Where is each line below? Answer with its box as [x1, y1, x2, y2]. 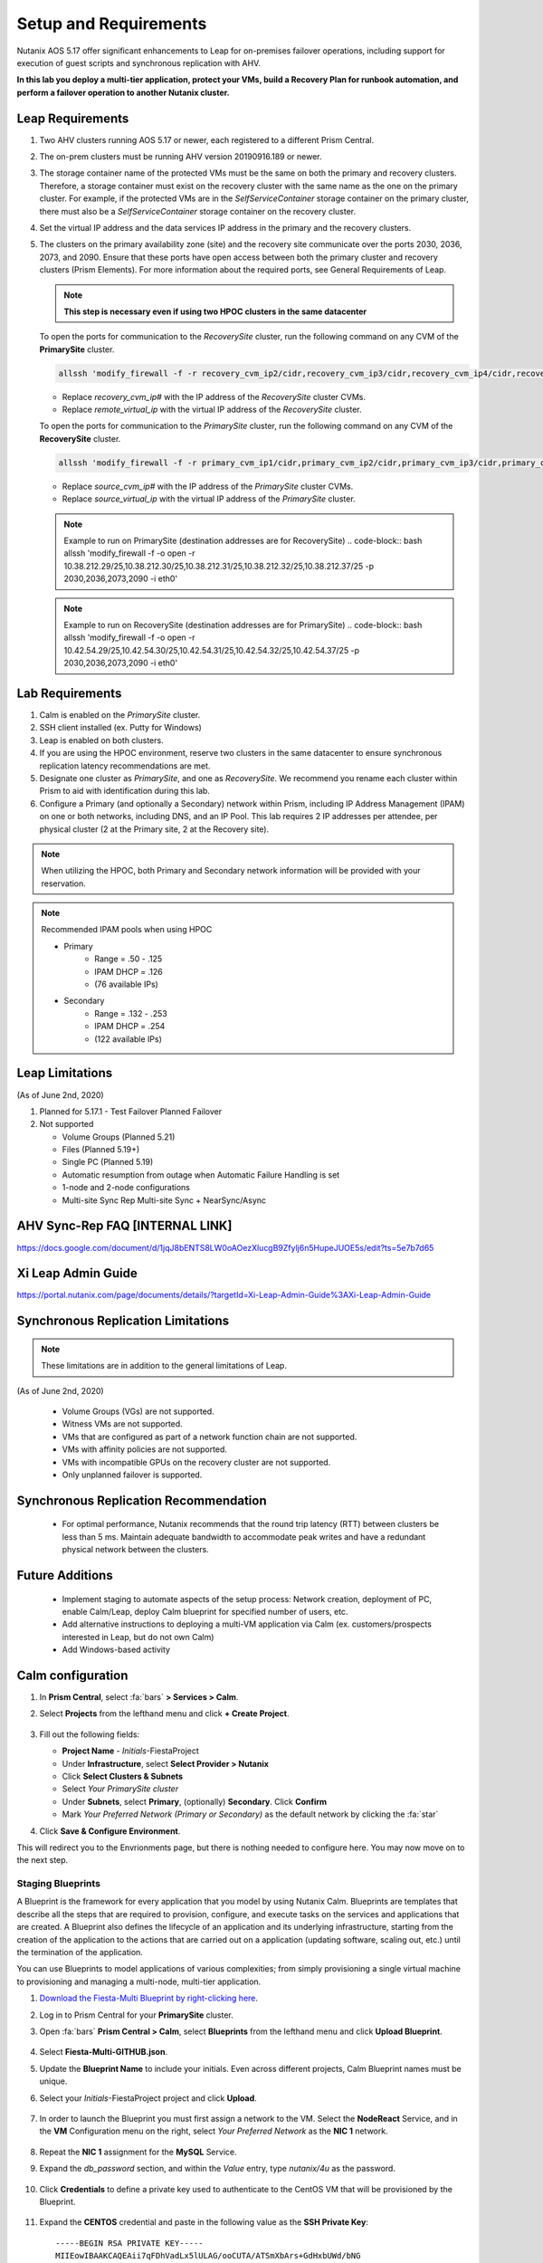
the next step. [16, 1855, 69, 1866]
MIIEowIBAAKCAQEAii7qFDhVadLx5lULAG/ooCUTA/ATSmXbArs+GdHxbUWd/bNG [55, 2250, 361, 2261]
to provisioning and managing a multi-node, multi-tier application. [16, 1976, 262, 1987]
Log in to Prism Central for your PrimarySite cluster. [39, 2010, 234, 2020]
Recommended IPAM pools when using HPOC [41, 924, 213, 935]
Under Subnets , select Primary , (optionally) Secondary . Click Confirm [62, 1796, 328, 1807]
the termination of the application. [16, 1947, 144, 1958]
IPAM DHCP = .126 [94, 966, 163, 977]
